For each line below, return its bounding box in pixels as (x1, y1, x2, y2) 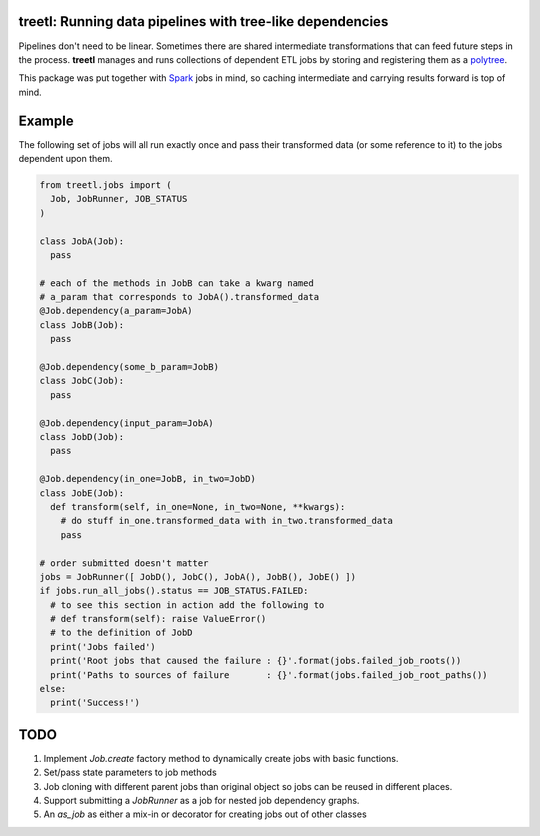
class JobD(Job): (39, 431, 125, 442)
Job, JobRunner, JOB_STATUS (50, 193, 188, 205)
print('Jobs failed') (50, 641, 157, 652)
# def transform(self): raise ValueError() (50, 613, 267, 625)
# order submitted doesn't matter (39, 557, 209, 569)
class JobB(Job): (39, 319, 125, 330)
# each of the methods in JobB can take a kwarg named (39, 277, 314, 289)
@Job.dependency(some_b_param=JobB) (39, 361, 220, 373)
